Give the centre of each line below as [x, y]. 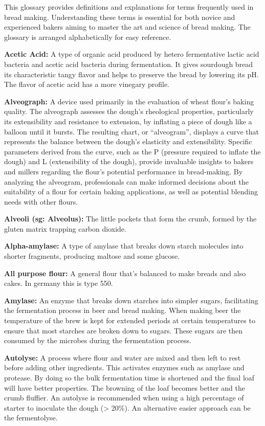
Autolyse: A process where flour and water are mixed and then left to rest [123, 357]
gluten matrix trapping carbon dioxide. [65, 228]
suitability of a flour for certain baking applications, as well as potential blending [131, 192]
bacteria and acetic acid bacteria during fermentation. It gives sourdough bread [129, 64]
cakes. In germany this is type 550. [59, 283]
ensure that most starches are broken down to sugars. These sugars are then [124, 330]
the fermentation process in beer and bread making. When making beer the [123, 310]
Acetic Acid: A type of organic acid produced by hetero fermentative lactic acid [132, 54]
